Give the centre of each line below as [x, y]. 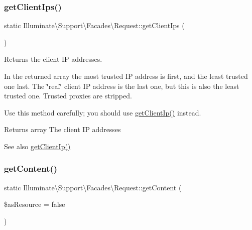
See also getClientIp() [37, 146]
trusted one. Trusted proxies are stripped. [68, 96]
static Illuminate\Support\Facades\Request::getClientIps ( [94, 25]
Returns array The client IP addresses [62, 129]
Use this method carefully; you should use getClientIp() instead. [103, 112]
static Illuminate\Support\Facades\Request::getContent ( [93, 187]
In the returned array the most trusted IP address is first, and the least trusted [126, 76]
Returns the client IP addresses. [53, 59]
